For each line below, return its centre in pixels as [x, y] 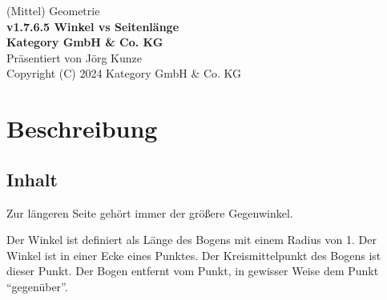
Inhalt [32, 179]
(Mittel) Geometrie [53, 10]
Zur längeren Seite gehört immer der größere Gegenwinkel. [150, 212]
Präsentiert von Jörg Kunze [74, 57]
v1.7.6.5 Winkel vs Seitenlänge [93, 26]
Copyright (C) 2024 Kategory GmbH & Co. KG [124, 73]
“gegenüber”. [37, 286]
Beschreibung [82, 128]
